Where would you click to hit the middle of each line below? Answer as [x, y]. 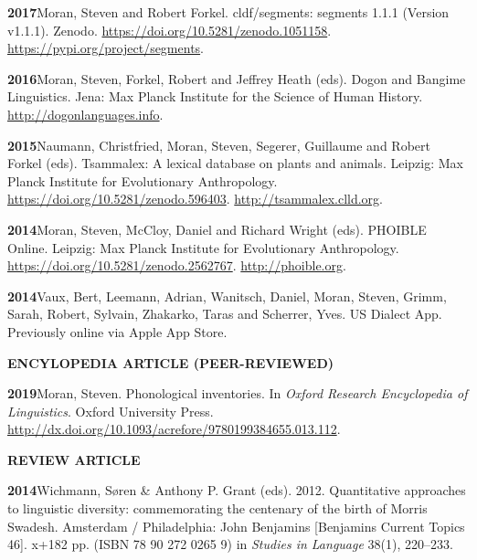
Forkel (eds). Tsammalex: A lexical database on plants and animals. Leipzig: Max [235, 163]
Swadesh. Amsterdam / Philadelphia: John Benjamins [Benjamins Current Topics [236, 526]
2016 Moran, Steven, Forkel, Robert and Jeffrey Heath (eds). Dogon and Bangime [237, 78]
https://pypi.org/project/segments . [106, 48]
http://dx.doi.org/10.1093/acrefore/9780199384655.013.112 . [174, 429]
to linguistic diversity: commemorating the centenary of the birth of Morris [217, 508]
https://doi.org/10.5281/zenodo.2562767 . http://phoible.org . [177, 265]
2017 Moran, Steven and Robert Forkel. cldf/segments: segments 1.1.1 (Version [228, 12]
